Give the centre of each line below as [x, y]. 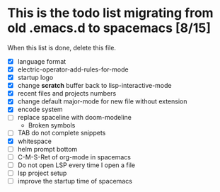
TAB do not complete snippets [62, 133]
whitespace [34, 141]
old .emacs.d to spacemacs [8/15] [109, 28]
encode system [40, 109]
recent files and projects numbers [67, 94]
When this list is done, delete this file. [62, 47]
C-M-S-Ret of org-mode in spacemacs [74, 157]
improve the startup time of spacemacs [75, 181]
